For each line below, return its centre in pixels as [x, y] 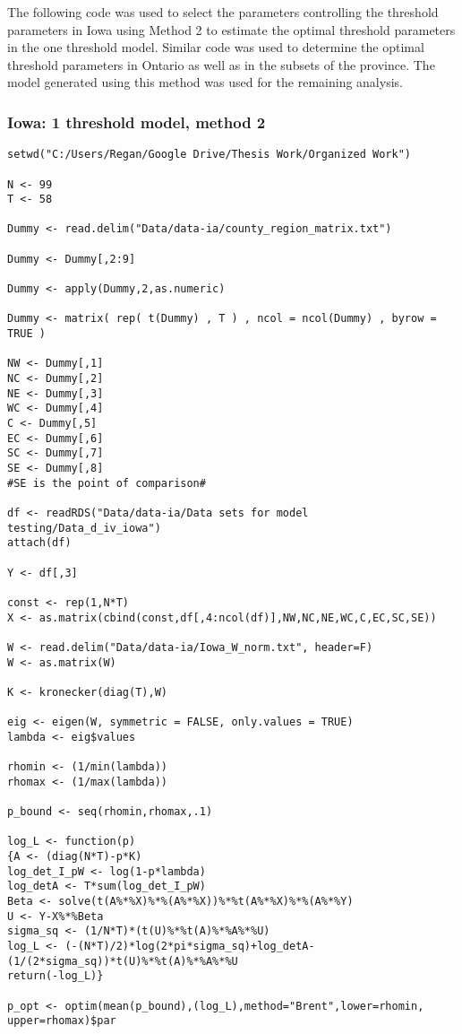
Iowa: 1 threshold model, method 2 [137, 122]
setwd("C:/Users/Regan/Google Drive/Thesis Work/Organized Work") [210, 155]
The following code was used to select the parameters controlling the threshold [223, 12]
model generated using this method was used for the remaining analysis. [205, 82]
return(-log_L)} [56, 976]
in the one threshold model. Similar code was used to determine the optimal [216, 47]
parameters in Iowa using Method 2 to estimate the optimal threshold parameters [231, 29]
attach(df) [39, 543]
